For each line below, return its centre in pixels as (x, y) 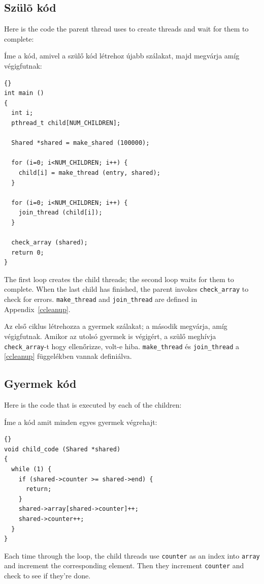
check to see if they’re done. (47, 576)
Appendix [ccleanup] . (37, 309)
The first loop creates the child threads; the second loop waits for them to (119, 279)
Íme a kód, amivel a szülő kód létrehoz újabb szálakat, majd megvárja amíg (122, 56)
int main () (24, 93)
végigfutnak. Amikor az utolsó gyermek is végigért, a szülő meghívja (110, 336)
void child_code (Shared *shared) (62, 449)
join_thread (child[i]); (60, 213)
